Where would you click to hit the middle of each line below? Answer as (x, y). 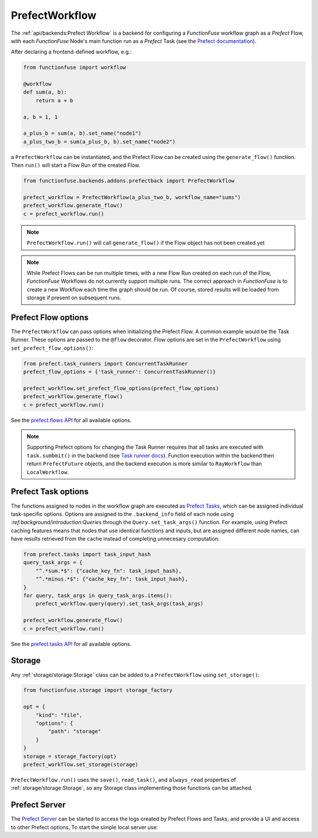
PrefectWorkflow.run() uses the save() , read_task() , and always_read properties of (123, 780)
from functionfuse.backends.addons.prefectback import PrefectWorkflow (129, 181)
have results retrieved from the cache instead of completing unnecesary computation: (115, 539)
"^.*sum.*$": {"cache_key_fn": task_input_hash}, (109, 571)
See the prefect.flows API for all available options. (71, 420)
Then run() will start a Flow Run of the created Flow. (76, 165)
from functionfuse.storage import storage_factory (98, 690)
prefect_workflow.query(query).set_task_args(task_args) (120, 604)
